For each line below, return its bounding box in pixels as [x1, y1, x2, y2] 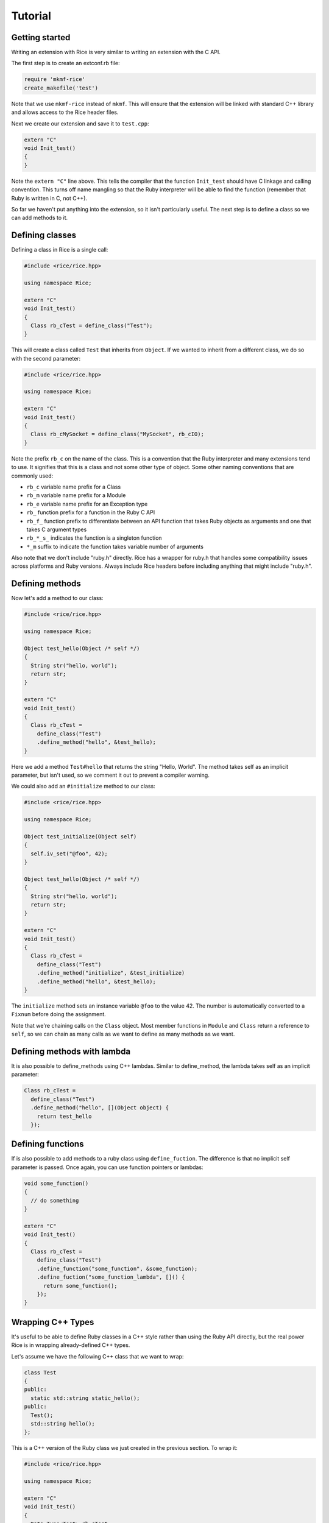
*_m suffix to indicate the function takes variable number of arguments [26, 543, 204, 550]
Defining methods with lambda [11, 1046, 131, 1056]
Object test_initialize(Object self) [24, 833, 137, 840]
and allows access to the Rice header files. [11, 108, 119, 116]
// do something [30, 1197, 79, 1204]
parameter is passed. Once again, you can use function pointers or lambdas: [11, 1164, 203, 1171]
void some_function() [24, 1179, 89, 1187]
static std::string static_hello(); [30, 1394, 140, 1401]
